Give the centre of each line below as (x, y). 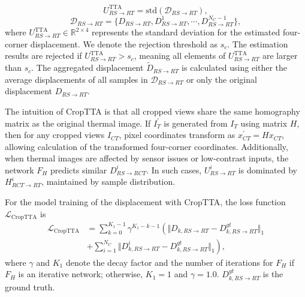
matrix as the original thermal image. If (78, 123)
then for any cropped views (55, 135)
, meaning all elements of (180, 55)
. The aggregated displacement (87, 67)
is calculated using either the (235, 67)
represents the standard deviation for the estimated (186, 32)
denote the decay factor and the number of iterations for (169, 262)
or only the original (221, 79)
